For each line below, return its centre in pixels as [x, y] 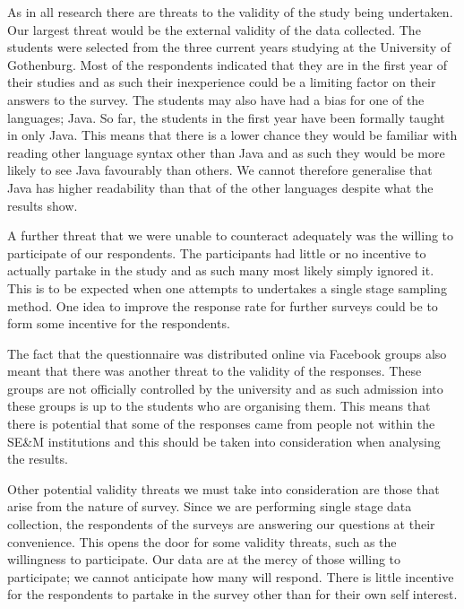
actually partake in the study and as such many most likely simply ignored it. [221, 270]
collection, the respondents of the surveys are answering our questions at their [221, 524]
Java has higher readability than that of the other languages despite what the [220, 187]
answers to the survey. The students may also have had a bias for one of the [216, 99]
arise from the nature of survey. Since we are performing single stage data [210, 506]
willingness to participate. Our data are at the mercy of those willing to [204, 559]
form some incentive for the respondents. [119, 323]
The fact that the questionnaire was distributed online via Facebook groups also [227, 353]
